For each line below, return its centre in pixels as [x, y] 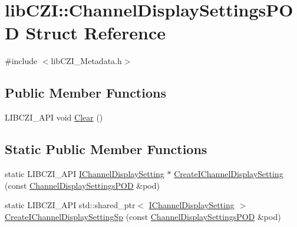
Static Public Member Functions [106, 149]
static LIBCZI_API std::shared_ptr [70, 205]
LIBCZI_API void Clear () [54, 117]
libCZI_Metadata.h [86, 61]
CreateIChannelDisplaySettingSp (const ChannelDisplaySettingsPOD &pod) [143, 216]
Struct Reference [96, 33]
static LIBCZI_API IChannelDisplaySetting [85, 173]
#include [21, 61]
